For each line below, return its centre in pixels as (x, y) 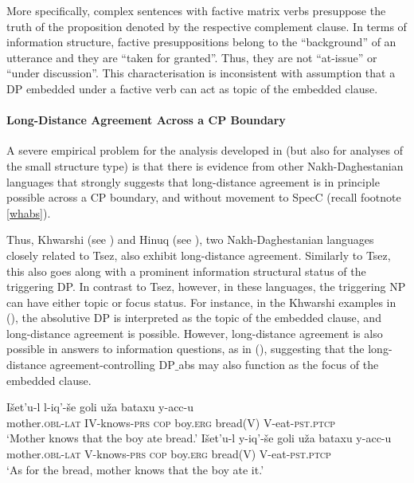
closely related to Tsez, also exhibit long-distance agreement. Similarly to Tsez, (199, 255)
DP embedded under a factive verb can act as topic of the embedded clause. (192, 88)
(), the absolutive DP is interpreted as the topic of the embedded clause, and (194, 318)
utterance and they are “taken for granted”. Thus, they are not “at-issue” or (192, 57)
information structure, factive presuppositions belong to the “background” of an (201, 42)
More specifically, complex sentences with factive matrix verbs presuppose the (196, 10)
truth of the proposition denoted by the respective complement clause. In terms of (207, 26)
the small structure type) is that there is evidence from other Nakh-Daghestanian (205, 165)
